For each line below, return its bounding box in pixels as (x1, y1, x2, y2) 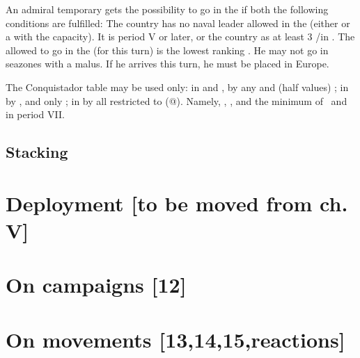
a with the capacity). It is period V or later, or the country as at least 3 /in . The (6, 29, 355, 44)
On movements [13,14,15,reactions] (6, 325, 345, 353)
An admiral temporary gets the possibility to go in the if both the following (6, 2, 329, 16)
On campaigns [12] (6, 270, 187, 299)
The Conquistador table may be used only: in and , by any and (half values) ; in (6, 79, 349, 94)
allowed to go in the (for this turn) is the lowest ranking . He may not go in (6, 42, 329, 57)
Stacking (6, 141, 68, 163)
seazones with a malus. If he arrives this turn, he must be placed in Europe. (6, 56, 329, 71)
